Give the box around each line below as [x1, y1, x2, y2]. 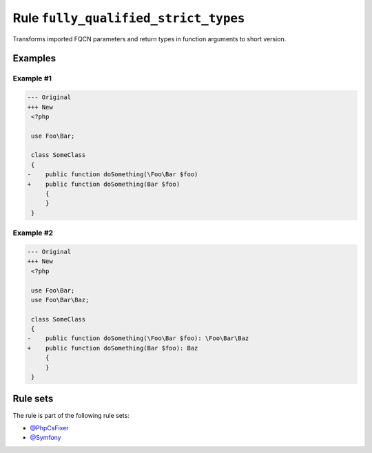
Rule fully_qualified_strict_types [12, 10, 245, 25]
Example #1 [12, 74, 52, 83]
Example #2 [12, 228, 54, 238]
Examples [12, 52, 56, 65]
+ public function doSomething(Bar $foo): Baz [27, 344, 198, 352]
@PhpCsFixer [30, 423, 69, 432]
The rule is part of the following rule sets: [12, 411, 130, 419]
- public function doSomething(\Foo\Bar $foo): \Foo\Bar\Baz [27, 335, 249, 342]
